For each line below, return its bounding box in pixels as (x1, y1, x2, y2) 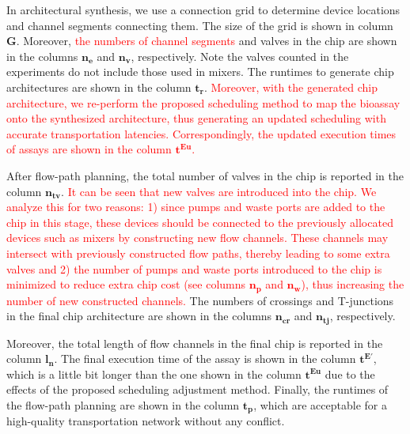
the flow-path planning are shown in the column (6, 396, 240, 413)
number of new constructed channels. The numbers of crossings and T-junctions (6, 292, 394, 308)
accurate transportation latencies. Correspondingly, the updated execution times (6, 125, 397, 142)
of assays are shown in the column (6, 141, 172, 157)
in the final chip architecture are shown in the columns (6, 308, 272, 324)
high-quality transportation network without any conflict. (6, 413, 285, 429)
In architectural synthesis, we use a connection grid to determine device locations (6, 2, 401, 17)
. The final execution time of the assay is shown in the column (54, 350, 356, 367)
